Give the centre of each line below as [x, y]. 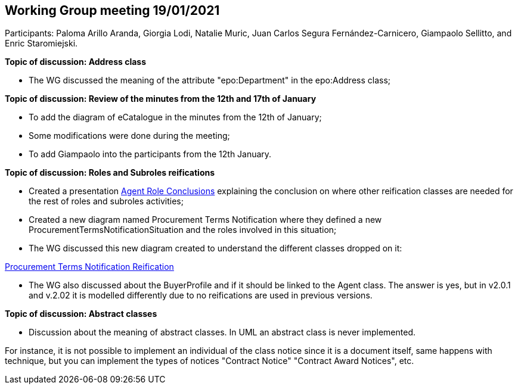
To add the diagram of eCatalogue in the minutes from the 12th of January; [175, 117]
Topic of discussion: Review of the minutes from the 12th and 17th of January [161, 99]
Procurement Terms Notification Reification [89, 267]
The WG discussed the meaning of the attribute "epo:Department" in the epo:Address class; [210, 80]
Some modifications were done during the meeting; [129, 136]
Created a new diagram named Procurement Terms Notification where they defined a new [205, 220]
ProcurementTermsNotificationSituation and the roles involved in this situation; [183, 230]
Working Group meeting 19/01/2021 [112, 10]
